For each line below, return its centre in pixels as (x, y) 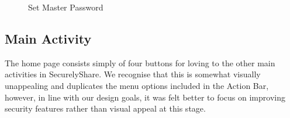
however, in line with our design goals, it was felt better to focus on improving (145, 97)
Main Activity (48, 38)
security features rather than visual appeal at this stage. (105, 108)
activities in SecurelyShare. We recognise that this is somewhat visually (133, 74)
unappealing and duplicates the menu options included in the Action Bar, (137, 85)
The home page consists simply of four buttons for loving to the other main (140, 62)
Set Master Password (66, 7)
